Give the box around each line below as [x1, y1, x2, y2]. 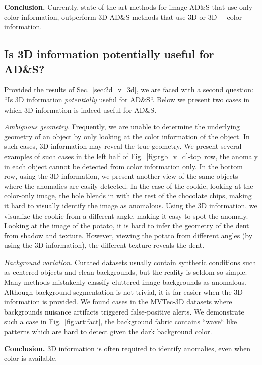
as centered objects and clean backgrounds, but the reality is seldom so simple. [4, 267, 247, 277]
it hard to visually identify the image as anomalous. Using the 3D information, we [4, 200, 257, 211]
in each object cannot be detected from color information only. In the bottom [4, 161, 243, 171]
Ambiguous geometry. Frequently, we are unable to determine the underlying [4, 121, 240, 132]
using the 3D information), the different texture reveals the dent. [4, 240, 205, 250]
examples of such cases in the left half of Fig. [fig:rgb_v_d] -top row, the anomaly [4, 150, 258, 161]
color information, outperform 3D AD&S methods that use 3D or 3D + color [4, 11, 242, 22]
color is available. [4, 353, 57, 363]
